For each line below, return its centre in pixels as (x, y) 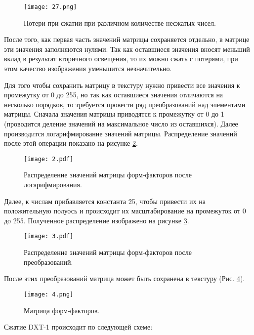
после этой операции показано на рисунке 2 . (71, 143)
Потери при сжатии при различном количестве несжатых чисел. (120, 22)
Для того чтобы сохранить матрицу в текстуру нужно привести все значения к (122, 85)
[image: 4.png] (49, 294)
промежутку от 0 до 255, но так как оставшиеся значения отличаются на (114, 95)
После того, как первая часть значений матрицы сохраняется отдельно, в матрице (127, 39)
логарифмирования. (53, 185)
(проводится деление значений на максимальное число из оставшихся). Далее (121, 124)
